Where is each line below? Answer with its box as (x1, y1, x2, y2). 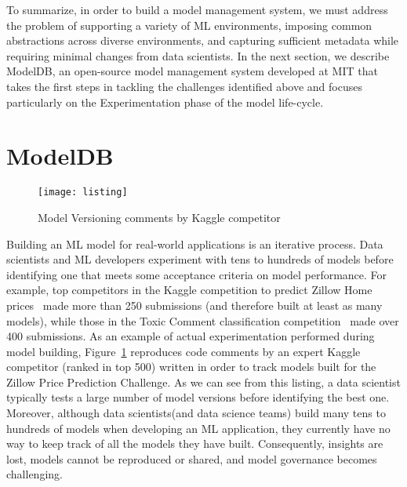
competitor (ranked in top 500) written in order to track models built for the (6, 358, 376, 375)
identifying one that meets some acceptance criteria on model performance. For (6, 266, 387, 282)
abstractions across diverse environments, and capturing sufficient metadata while (6, 32, 399, 49)
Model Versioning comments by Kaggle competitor (38, 209, 281, 225)
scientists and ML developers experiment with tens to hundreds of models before (6, 251, 394, 267)
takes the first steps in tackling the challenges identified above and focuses (6, 78, 362, 94)
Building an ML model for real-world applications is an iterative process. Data (6, 235, 383, 252)
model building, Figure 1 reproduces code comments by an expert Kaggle (6, 343, 361, 359)
